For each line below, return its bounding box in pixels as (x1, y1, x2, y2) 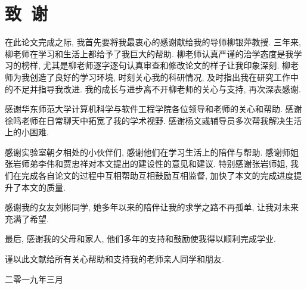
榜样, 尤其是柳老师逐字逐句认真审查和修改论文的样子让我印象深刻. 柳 (21, 59, 291, 72)
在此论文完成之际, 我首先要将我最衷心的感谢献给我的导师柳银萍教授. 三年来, (5, 36, 301, 48)
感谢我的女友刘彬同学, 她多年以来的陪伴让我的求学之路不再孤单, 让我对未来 (5, 201, 299, 213)
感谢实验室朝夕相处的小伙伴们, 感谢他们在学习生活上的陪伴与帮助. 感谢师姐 (5, 145, 299, 158)
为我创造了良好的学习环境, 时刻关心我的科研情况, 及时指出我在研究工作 (13, 70, 291, 83)
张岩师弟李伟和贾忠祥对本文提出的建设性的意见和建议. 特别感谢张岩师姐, (5, 157, 288, 170)
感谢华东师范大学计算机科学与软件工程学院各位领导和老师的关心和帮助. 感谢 (5, 102, 302, 115)
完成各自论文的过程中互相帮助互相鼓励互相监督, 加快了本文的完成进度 (21, 169, 294, 182)
